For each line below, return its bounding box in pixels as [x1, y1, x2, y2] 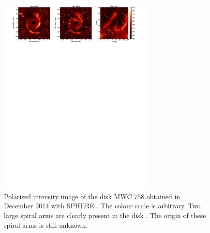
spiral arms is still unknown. [4, 219, 88, 230]
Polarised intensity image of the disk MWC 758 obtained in [4, 191, 180, 201]
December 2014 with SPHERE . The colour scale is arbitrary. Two [4, 201, 201, 211]
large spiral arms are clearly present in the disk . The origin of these [4, 210, 206, 220]
